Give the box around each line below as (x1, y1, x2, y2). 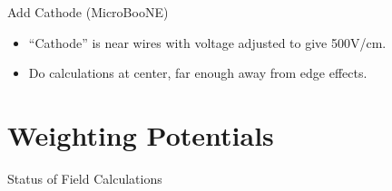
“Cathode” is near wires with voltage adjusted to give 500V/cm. (28, 33, 387, 52)
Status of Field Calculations (7, 168, 162, 187)
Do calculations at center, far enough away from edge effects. (28, 63, 367, 82)
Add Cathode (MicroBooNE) (7, 3, 169, 21)
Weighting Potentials (7, 116, 274, 153)
